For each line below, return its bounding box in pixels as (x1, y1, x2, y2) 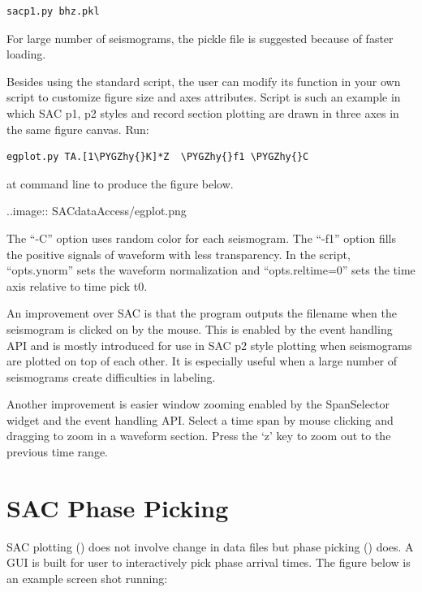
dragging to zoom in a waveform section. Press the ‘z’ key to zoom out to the (6, 427, 391, 444)
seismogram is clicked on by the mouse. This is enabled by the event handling (6, 320, 393, 337)
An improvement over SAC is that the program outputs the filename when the (6, 305, 397, 322)
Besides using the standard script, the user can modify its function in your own (6, 72, 401, 89)
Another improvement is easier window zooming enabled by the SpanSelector (6, 395, 390, 413)
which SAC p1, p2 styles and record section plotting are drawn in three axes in (6, 104, 399, 121)
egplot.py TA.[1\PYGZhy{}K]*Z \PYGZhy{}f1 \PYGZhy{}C (6, 151, 309, 163)
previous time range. (6, 443, 108, 460)
